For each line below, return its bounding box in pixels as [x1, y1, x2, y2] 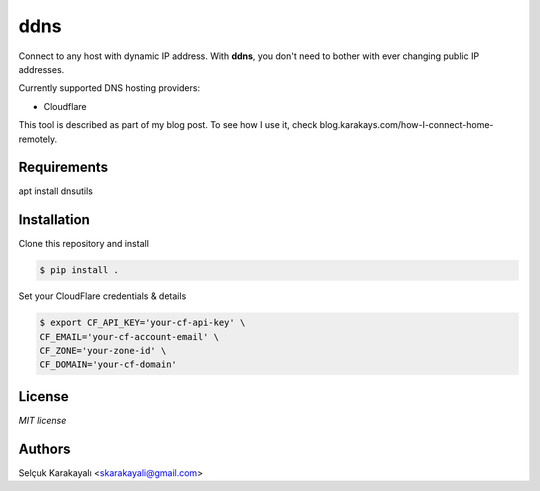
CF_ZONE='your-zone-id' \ [39, 345, 167, 357]
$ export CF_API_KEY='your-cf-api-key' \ [39, 317, 246, 329]
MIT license [18, 414, 67, 426]
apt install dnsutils [18, 185, 94, 197]
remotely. [18, 133, 58, 145]
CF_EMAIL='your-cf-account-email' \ [39, 331, 220, 342]
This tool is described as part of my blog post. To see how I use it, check [18, 119, 318, 131]
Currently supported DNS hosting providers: [18, 82, 200, 94]
